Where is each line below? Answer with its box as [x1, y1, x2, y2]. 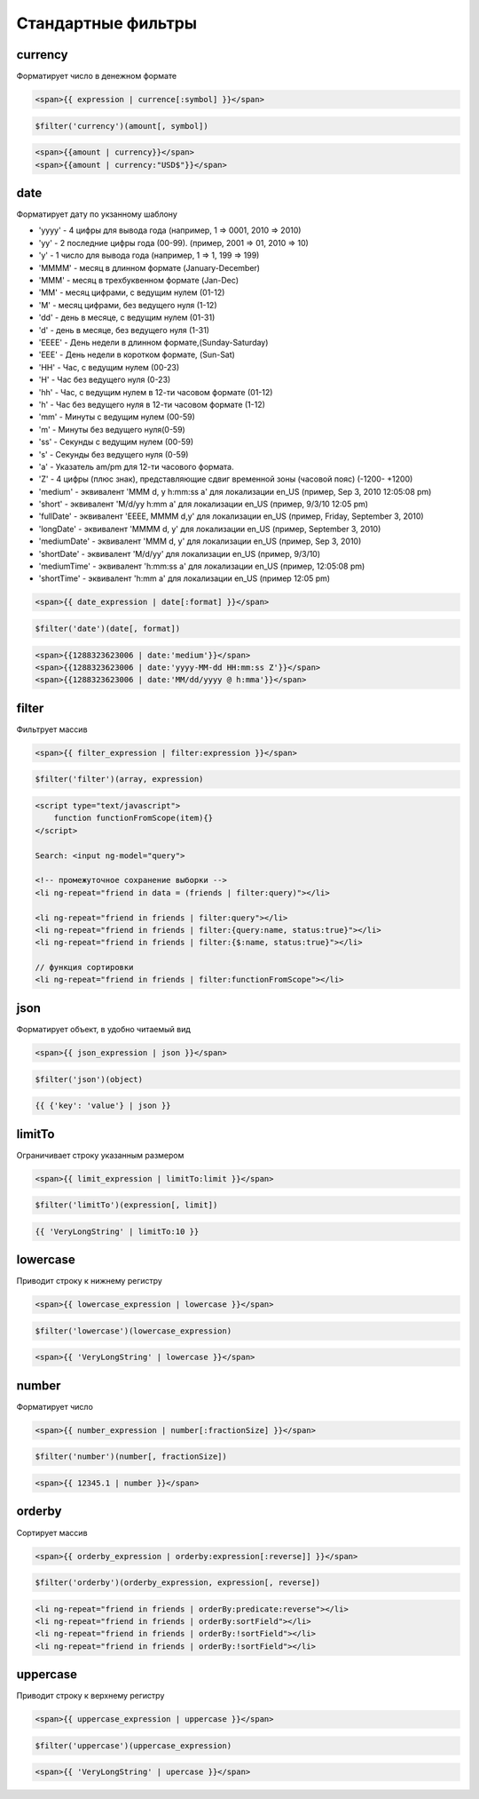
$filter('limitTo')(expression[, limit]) [35, 1200, 218, 1210]
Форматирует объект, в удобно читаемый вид [16, 1023, 191, 1034]
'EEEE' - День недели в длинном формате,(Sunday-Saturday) [38, 338, 269, 347]
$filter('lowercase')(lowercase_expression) [35, 1325, 232, 1336]
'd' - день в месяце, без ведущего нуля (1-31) [38, 324, 210, 335]
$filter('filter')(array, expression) [35, 774, 204, 784]
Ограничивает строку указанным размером [16, 1150, 185, 1160]
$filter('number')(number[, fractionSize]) [35, 1452, 228, 1461]
